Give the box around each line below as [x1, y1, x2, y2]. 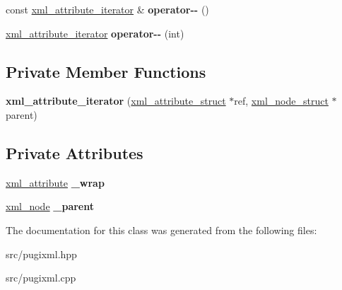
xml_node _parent [6, 199, 95, 214]
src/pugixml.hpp [6, 246, 77, 261]
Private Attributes [6, 141, 143, 163]
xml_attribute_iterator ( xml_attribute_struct [6, 93, 226, 108]
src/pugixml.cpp [6, 270, 76, 285]
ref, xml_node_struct [234, 93, 329, 108]
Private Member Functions [6, 60, 206, 82]
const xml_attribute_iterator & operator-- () [6, 2, 209, 16]
